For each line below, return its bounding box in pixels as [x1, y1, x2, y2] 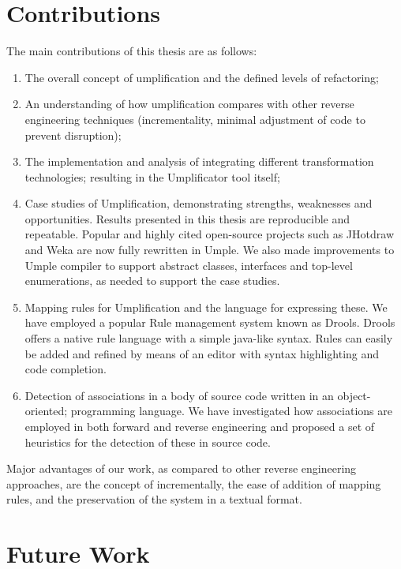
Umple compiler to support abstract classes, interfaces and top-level [24, 256, 353, 273]
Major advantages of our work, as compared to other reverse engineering [6, 460, 357, 477]
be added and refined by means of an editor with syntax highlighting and [24, 345, 380, 361]
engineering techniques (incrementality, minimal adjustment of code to [24, 110, 365, 127]
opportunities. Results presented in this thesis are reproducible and [24, 210, 350, 226]
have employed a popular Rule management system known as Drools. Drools [24, 314, 395, 331]
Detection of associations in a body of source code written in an [24, 387, 334, 403]
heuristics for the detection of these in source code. [24, 433, 271, 450]
